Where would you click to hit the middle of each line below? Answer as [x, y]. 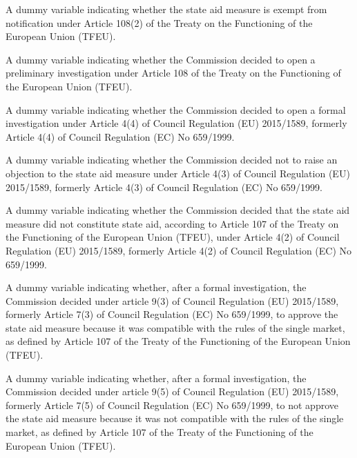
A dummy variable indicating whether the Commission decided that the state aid [178, 210]
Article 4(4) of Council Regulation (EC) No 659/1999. [120, 136]
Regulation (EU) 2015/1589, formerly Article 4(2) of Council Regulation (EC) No [179, 250]
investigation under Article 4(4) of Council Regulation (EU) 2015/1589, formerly [176, 123]
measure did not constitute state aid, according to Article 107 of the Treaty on [172, 223]
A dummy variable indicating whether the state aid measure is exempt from [166, 9]
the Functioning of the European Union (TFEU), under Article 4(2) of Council [173, 237]
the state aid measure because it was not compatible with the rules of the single [175, 418]
